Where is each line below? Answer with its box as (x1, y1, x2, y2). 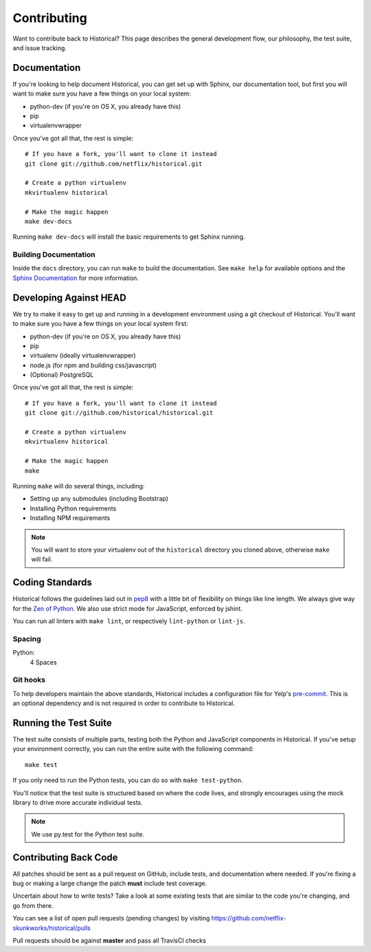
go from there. (12, 901, 54, 909)
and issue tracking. (12, 43, 67, 52)
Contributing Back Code (12, 852, 118, 863)
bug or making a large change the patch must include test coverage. (12, 879, 207, 887)
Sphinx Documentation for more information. (12, 274, 139, 282)
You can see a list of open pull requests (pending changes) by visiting (12, 914, 210, 922)
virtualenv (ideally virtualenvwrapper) (30, 351, 137, 360)
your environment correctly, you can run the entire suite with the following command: (12, 745, 254, 753)
